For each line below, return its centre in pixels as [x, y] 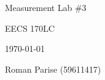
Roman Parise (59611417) [53, 69]
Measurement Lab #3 [46, 7]
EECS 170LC [30, 28]
